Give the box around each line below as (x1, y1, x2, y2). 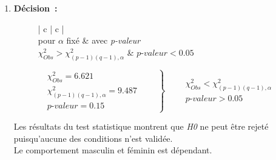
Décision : (13, 2, 58, 14)
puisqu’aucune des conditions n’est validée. (13, 132, 173, 144)
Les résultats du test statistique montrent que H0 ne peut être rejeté (13, 120, 269, 133)
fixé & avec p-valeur (66, 34, 141, 47)
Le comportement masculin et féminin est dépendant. (13, 144, 212, 156)
